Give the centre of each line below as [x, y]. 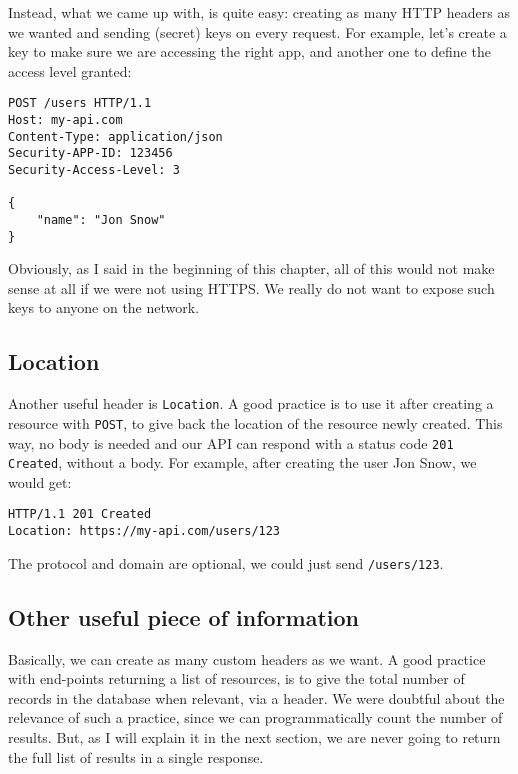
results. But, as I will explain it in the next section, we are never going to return [254, 737]
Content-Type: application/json [115, 136]
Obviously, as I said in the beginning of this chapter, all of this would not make [251, 268]
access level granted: [70, 70]
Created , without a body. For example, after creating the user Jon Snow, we [242, 462]
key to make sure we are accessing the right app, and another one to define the [249, 51]
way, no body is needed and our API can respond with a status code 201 [231, 442]
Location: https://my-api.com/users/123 [144, 531]
